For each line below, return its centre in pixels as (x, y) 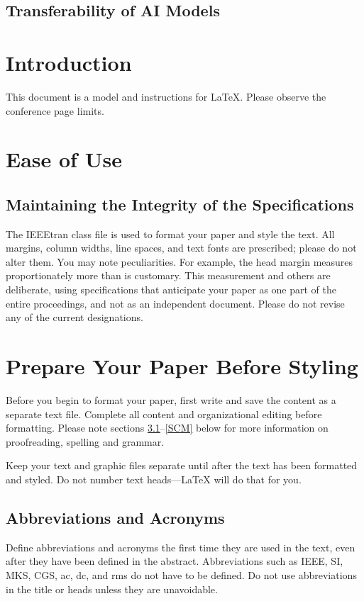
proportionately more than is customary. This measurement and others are (168, 275)
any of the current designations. (75, 317)
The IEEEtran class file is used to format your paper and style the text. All (170, 234)
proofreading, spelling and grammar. (85, 441)
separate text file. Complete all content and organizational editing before (164, 414)
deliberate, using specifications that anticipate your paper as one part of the (171, 290)
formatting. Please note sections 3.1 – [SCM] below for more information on (167, 428)
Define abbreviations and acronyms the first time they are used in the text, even (181, 547)
